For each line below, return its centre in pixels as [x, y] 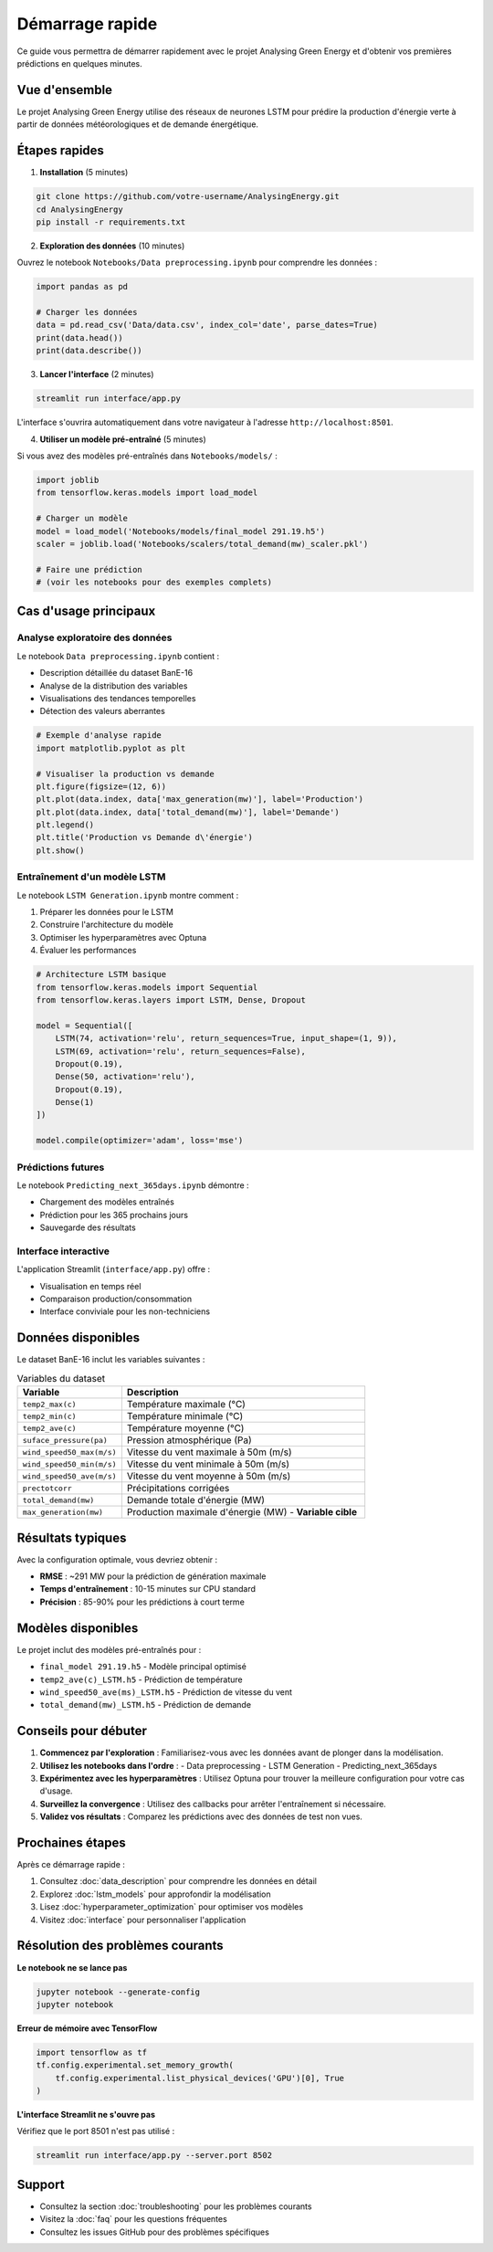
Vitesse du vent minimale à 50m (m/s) [208, 1464]
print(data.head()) [79, 337]
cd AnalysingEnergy [79, 209]
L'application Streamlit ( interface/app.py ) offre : [113, 1269]
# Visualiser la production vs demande [125, 773]
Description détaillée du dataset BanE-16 [116, 673]
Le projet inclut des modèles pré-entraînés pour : [109, 1649]
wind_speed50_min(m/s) [70, 1464]
